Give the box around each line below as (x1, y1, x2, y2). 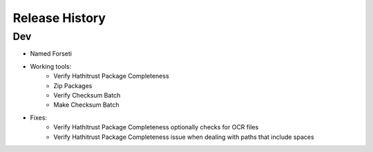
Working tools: (30, 62, 72, 70)
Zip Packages (53, 81, 93, 89)
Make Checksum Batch (53, 100, 119, 109)
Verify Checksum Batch (53, 91, 121, 99)
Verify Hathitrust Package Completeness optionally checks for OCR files (53, 123, 259, 131)
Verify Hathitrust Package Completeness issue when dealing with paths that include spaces (53, 133, 314, 141)
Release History (12, 10, 106, 25)
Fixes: (30, 113, 48, 122)
